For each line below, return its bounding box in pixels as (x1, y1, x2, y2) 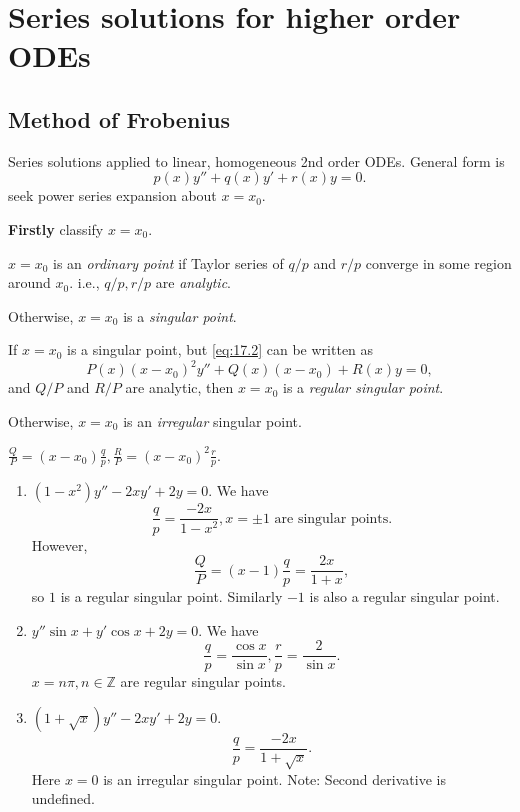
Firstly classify (8, 218, 104, 239)
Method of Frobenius (8, 103, 230, 134)
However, (31, 534, 88, 555)
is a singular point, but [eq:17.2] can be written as (67, 339, 374, 360)
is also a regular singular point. (309, 586, 500, 607)
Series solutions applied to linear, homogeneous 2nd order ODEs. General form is (8, 150, 505, 171)
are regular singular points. (120, 671, 286, 692)
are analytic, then (125, 377, 234, 398)
